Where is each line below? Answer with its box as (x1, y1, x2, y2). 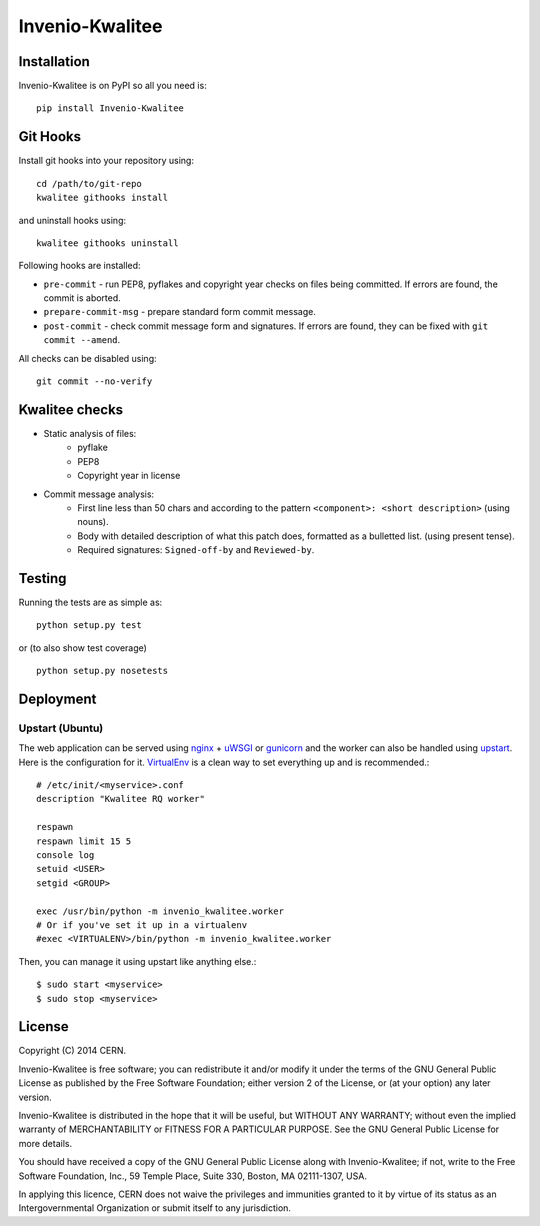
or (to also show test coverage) (18, 641, 147, 654)
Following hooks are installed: (18, 260, 141, 272)
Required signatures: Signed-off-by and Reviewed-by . (77, 544, 315, 556)
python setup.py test (36, 620, 142, 631)
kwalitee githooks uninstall (36, 237, 179, 249)
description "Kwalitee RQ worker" (36, 793, 205, 805)
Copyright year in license (77, 470, 181, 482)
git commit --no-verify (36, 376, 153, 387)
